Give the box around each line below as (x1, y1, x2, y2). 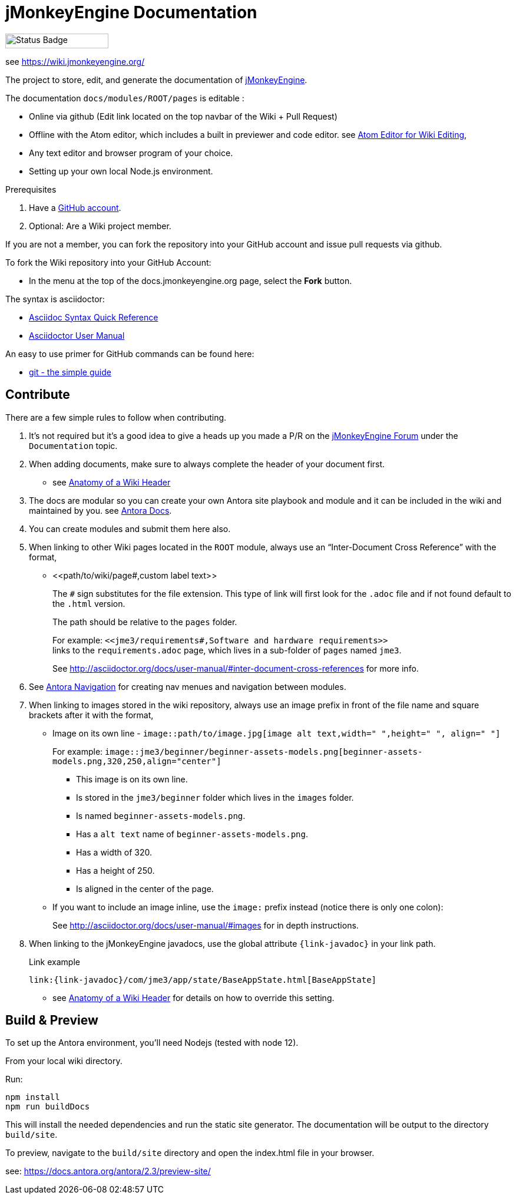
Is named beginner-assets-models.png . (76, 810, 246, 821)
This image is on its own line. (76, 774, 188, 784)
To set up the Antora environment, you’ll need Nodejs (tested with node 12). (5, 1038, 299, 1048)
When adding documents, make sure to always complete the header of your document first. (29, 458, 385, 469)
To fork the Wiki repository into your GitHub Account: (5, 257, 211, 267)
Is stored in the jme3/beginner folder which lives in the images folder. (76, 792, 354, 802)
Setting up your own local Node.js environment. (29, 166, 213, 176)
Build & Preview (5, 1013, 98, 1028)
